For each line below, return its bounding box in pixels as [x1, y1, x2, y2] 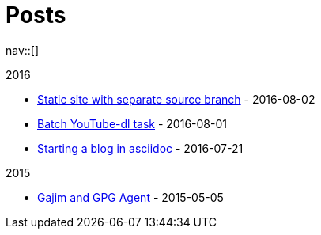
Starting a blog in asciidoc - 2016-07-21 [37, 141, 244, 155]
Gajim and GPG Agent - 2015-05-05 [37, 190, 224, 204]
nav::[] [6, 43, 40, 57]
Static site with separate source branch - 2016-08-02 [37, 92, 315, 106]
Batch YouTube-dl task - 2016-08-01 [37, 116, 227, 131]
